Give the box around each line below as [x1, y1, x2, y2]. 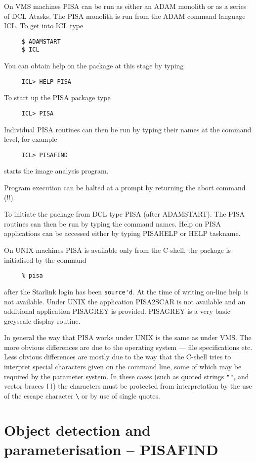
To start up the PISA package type [4, 92, 111, 103]
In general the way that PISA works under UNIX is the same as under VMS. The [4, 332, 252, 343]
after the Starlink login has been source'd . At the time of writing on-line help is [4, 286, 249, 296]
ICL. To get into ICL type [4, 20, 84, 31]
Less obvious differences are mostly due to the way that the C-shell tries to [4, 351, 231, 362]
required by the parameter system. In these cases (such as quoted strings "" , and [4, 371, 249, 381]
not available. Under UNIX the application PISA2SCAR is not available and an [4, 296, 246, 306]
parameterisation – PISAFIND [4, 439, 218, 459]
